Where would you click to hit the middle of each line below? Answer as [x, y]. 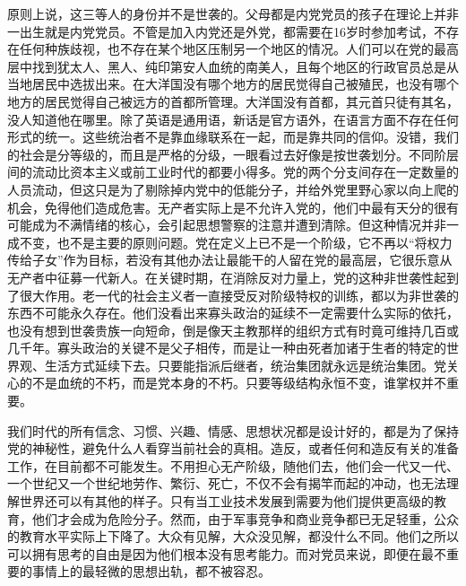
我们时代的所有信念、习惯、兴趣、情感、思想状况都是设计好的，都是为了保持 [233, 430]
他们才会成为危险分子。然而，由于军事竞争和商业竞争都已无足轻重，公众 [245, 518]
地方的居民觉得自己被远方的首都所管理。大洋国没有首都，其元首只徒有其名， [233, 101]
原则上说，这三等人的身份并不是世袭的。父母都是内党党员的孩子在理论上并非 [233, 13]
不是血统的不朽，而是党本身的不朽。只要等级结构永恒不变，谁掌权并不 [239, 383]
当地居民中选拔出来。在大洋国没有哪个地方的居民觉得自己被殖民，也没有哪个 [233, 84]
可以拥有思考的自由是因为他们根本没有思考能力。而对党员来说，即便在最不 [227, 553]
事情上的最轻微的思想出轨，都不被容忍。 [151, 571]
